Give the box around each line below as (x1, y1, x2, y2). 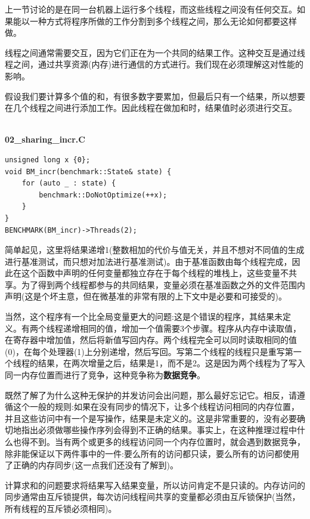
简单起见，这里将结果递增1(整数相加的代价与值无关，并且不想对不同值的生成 (5, 243, 305, 256)
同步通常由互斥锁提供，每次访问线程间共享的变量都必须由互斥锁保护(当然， (5, 490, 300, 503)
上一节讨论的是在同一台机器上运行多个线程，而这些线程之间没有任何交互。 (5, 3, 297, 15)
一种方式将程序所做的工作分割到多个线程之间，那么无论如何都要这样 (29, 14, 297, 27)
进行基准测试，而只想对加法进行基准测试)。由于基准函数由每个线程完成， (5, 255, 292, 267)
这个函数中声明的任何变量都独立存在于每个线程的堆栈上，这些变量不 (21, 267, 289, 279)
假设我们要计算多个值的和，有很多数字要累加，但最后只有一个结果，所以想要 (5, 89, 305, 102)
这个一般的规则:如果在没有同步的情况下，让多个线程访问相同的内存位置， (13, 400, 299, 413)
